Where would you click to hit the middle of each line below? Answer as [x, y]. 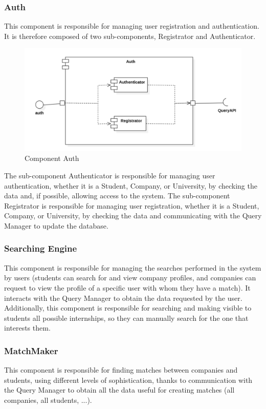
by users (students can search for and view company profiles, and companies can [130, 278]
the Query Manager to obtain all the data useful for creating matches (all [119, 390]
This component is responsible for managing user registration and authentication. [132, 26]
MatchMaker [31, 350]
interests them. [27, 328]
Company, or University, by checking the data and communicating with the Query [133, 216]
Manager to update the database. [56, 225]
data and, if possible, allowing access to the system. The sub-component [117, 196]
